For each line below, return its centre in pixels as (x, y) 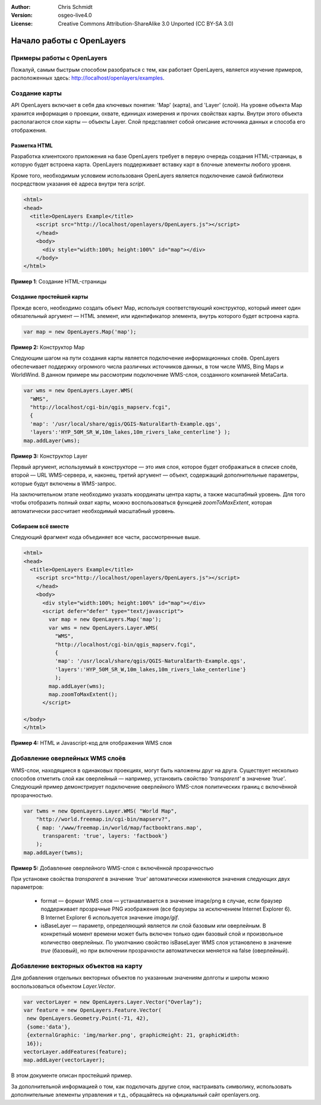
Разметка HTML (32, 145)
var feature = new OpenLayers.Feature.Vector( (92, 1010)
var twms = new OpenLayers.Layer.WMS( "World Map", (100, 811)
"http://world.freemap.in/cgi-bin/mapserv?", (103, 819)
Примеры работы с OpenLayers (59, 58)
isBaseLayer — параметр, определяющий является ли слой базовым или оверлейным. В (153, 926)
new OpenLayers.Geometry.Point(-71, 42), (88, 1019)
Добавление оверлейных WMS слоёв (68, 758)
